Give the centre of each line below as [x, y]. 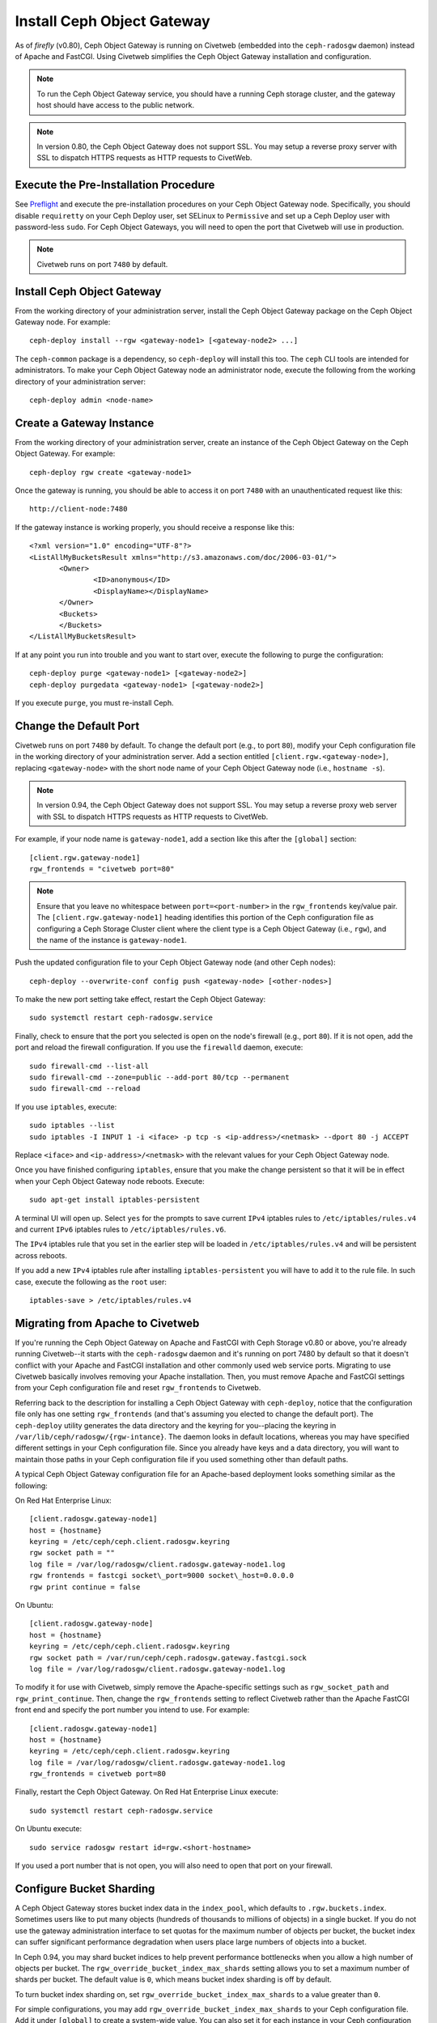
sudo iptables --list [72, 1126]
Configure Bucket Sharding [85, 1888]
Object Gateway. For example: [65, 454]
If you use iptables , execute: [66, 1107]
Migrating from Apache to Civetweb [107, 1323]
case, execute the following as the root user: [91, 1282]
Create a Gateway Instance [85, 423]
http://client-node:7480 [78, 509]
